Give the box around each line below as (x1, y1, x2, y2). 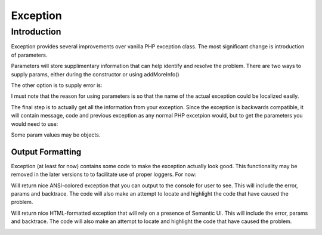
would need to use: (11, 120, 58, 128)
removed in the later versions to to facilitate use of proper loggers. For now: (11, 171, 197, 178)
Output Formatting (11, 147, 82, 157)
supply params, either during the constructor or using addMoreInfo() (11, 70, 179, 78)
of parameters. (11, 51, 48, 58)
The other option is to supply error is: (11, 81, 103, 89)
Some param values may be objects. (11, 131, 101, 138)
